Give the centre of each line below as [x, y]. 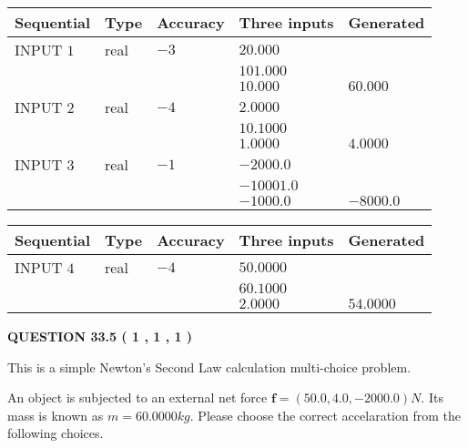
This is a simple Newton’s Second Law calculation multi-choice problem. [209, 367]
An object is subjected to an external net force [137, 397]
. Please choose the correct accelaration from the [325, 415]
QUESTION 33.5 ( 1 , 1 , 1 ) [100, 336]
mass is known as [56, 415]
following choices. [56, 433]
